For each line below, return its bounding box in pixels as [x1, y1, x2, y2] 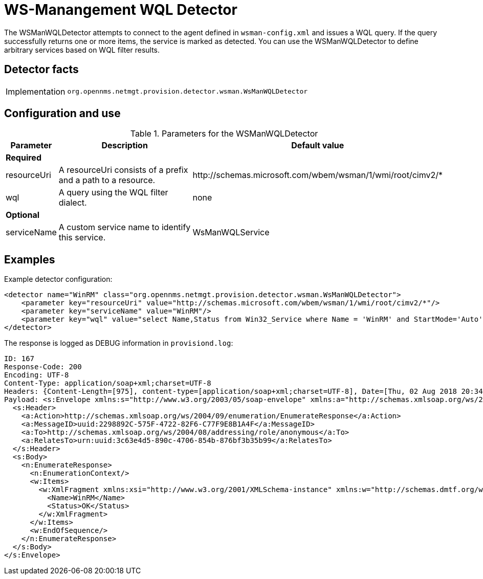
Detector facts [4, 63, 79, 76]
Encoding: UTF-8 [4, 371, 69, 380]
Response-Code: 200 [4, 363, 82, 371]
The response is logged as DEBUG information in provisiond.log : [4, 339, 233, 348]
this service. [58, 232, 106, 243]
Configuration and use [4, 107, 121, 120]
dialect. [58, 197, 87, 208]
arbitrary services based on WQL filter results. [4, 45, 160, 54]
